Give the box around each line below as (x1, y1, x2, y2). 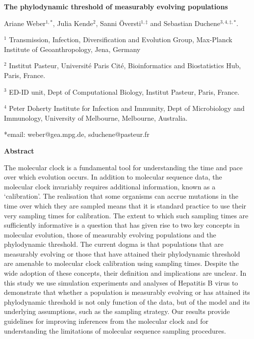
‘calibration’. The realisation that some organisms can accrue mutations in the (4, 191, 239, 201)
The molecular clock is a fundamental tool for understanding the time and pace (4, 162, 243, 172)
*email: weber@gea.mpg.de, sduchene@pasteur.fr (4, 129, 150, 139)
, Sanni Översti (96, 18, 141, 28)
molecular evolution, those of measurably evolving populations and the (4, 229, 216, 239)
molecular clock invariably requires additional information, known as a (4, 181, 216, 191)
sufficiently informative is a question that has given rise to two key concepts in (4, 220, 240, 230)
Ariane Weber (4, 18, 46, 28)
